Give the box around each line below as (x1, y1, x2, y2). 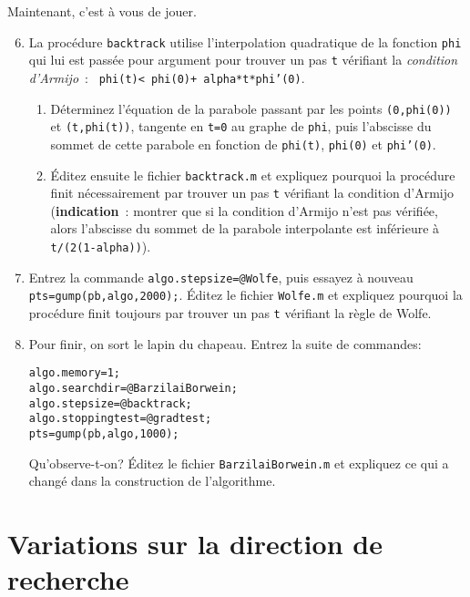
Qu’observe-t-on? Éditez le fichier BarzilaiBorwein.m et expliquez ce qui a (28, 453, 449, 472)
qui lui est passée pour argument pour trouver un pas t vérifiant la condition (28, 50, 458, 69)
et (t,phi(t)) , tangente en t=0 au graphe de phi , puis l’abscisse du (50, 117, 432, 136)
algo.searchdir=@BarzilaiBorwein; (28, 381, 238, 395)
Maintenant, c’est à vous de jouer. (7, 2, 197, 20)
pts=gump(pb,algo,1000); (28, 427, 179, 440)
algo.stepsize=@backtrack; (28, 396, 192, 410)
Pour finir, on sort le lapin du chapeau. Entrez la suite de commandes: (28, 334, 422, 353)
